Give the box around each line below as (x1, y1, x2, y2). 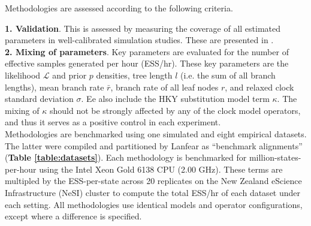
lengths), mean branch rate (5, 80, 104, 93)
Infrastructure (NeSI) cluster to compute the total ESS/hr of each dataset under (5, 186, 301, 198)
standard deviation (5, 92, 74, 105)
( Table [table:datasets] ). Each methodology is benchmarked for (5, 151, 247, 164)
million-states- (249, 151, 301, 164)
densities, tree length (96, 68, 173, 81)
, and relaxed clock (225, 80, 294, 93)
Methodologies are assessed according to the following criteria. (5, 2, 233, 14)
